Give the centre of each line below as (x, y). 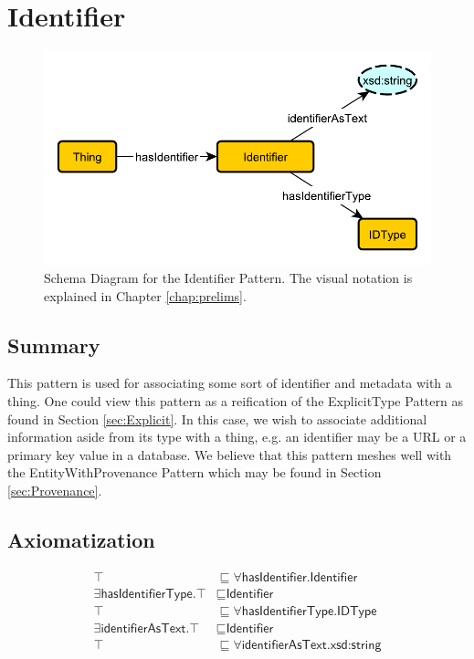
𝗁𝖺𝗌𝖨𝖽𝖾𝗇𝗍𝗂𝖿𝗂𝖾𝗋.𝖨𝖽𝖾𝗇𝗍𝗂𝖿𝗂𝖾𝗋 (300, 577)
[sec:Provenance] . (55, 490)
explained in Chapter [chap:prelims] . (145, 295)
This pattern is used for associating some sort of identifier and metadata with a (230, 383)
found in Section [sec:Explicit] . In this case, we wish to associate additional (217, 418)
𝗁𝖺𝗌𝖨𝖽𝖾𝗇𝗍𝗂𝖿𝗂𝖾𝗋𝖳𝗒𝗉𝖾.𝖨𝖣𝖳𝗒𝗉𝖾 (309, 611)
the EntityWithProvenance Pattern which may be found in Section (195, 472)
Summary (54, 345)
